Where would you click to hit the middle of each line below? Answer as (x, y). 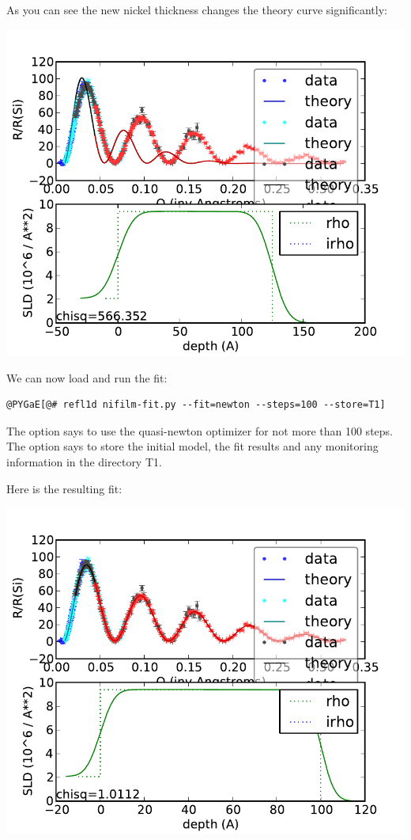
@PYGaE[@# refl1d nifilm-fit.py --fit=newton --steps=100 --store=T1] (196, 405)
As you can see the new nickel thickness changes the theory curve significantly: (197, 10)
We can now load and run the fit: (87, 377)
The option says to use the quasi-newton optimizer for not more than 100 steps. (200, 430)
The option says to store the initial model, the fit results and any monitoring (192, 446)
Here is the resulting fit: (64, 488)
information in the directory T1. (84, 461)
